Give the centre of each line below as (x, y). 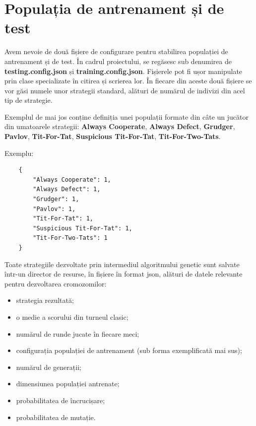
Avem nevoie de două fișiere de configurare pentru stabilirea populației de (116, 51)
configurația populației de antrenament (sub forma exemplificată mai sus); (129, 350)
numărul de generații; (49, 367)
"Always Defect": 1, (67, 189)
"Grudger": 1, (56, 199)
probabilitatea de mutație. (56, 417)
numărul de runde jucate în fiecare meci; (78, 333)
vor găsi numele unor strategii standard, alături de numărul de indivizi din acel (125, 90)
